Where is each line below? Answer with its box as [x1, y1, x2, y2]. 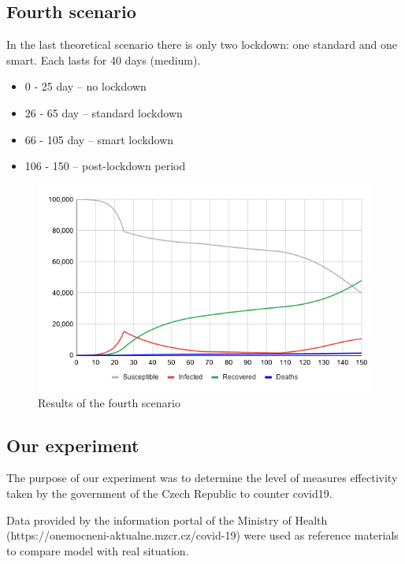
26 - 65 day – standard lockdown [24, 104, 183, 121]
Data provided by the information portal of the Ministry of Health [6, 511, 328, 528]
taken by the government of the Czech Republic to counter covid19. [6, 484, 333, 501]
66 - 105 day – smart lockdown [24, 131, 174, 147]
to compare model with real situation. [6, 542, 189, 558]
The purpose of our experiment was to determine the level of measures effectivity [6, 469, 398, 486]
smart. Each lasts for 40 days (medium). [6, 51, 201, 68]
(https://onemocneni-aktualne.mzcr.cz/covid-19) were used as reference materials [6, 527, 399, 544]
